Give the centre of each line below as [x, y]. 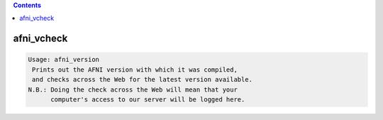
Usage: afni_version [63, 60]
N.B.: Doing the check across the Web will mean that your [133, 89]
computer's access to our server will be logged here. [148, 99]
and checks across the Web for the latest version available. [143, 80]
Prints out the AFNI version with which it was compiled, [135, 70]
